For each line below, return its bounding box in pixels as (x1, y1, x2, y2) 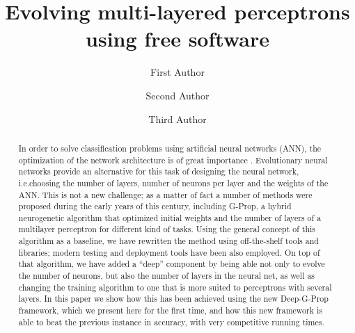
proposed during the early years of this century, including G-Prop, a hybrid (18, 200, 292, 212)
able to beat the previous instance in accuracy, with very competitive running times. (18, 316, 324, 327)
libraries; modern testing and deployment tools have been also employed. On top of (18, 246, 320, 258)
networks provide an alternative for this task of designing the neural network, (18, 165, 299, 177)
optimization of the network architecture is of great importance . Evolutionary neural (18, 154, 328, 165)
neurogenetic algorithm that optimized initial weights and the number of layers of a (18, 211, 322, 223)
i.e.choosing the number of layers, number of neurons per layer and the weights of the (18, 177, 329, 188)
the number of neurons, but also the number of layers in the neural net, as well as (18, 270, 315, 282)
